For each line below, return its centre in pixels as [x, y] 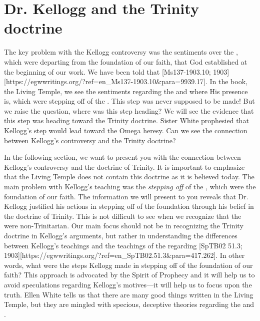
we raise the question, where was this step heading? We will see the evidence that [129, 110]
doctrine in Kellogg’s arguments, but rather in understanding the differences [121, 235]
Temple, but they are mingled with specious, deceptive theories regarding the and [129, 304]
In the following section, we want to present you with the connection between [122, 157]
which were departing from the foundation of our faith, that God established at [126, 61]
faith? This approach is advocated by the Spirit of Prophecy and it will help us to [129, 275]
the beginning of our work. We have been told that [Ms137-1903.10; [107, 71]
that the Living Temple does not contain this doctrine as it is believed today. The [129, 177]
